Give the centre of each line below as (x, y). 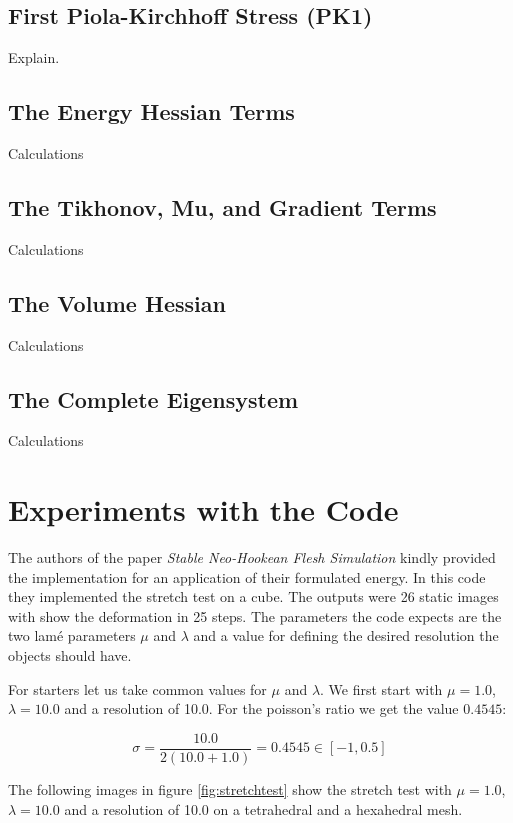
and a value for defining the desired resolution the (346, 635)
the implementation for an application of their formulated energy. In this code (247, 576)
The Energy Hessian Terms (151, 111)
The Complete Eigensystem (153, 398)
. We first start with (381, 688)
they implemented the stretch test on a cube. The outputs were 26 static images (253, 596)
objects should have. (70, 655)
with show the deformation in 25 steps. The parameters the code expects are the (255, 615)
